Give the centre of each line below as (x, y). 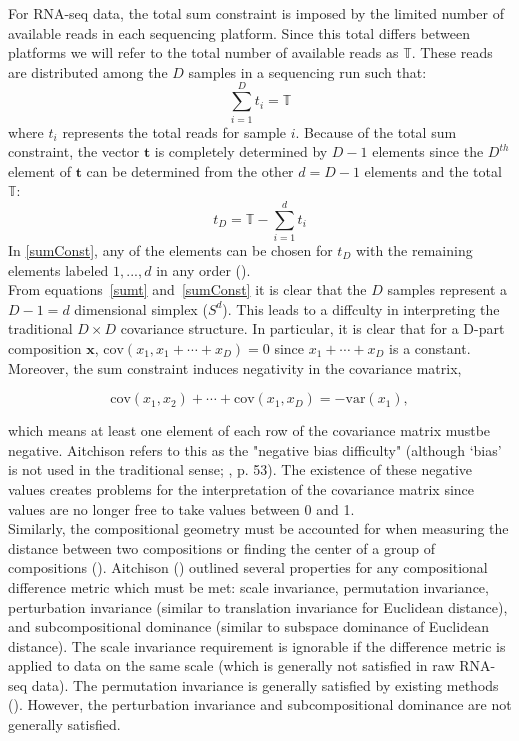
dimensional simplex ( (141, 308)
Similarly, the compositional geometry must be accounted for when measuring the (258, 528)
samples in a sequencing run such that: (307, 71)
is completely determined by (241, 151)
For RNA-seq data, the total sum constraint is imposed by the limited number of (256, 13)
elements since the (428, 151)
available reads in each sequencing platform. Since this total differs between (239, 32)
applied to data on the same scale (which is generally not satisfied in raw (231, 665)
